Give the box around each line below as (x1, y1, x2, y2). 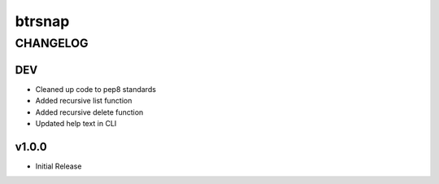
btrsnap (15, 12, 70, 30)
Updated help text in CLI (35, 118, 117, 128)
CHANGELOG (15, 36, 89, 50)
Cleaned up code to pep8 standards (35, 84, 156, 94)
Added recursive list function (35, 96, 133, 106)
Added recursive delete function (35, 107, 144, 117)
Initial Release (35, 161, 82, 171)
